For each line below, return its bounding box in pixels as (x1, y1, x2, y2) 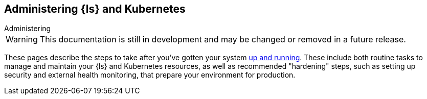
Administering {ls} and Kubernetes (4, 3, 186, 15)
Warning (6, 34, 38, 45)
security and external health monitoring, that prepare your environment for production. (4, 70, 296, 80)
